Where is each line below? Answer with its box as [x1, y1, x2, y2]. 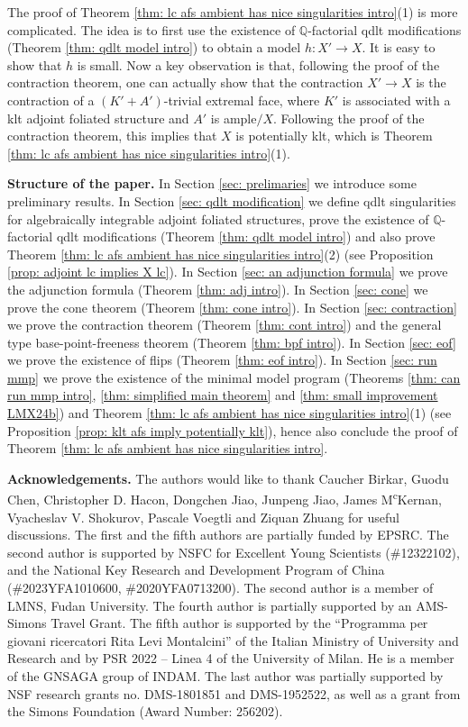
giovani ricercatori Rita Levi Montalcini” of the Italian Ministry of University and [7, 631, 459, 650]
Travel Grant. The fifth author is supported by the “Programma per [50, 613, 428, 632]
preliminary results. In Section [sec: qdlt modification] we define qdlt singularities [7, 191, 456, 210]
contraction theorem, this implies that [7, 126, 217, 145]
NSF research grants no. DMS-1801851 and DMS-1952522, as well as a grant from [7, 684, 461, 703]
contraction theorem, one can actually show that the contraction [7, 73, 363, 92]
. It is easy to [362, 38, 436, 57]
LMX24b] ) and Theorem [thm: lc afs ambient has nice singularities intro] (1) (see [7, 404, 452, 423]
